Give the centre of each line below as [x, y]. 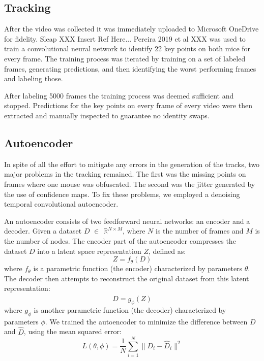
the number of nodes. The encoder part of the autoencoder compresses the [120, 240]
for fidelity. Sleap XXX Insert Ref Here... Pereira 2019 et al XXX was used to [125, 38]
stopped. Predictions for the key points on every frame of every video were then [128, 105]
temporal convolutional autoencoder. [61, 204]
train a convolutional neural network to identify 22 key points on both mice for [127, 48]
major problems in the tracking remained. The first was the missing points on [125, 174]
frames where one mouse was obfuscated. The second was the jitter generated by [130, 184]
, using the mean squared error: [72, 331]
